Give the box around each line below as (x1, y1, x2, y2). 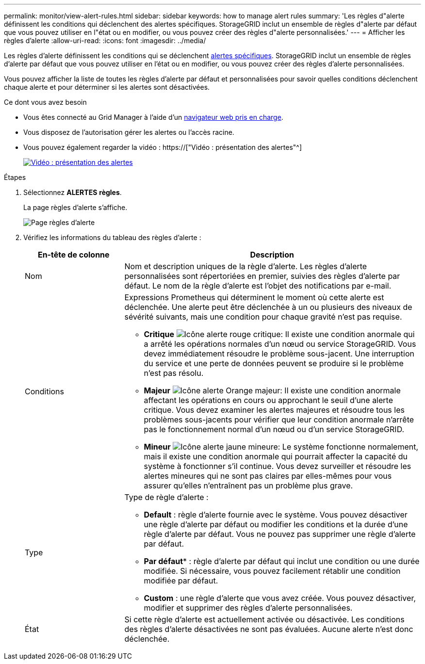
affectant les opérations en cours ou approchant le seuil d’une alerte (144, 395, 393, 405)
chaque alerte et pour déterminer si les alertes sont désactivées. (4, 83, 210, 91)
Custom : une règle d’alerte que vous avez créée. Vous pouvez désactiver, (144, 593, 416, 603)
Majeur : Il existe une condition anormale (144, 386, 401, 395)
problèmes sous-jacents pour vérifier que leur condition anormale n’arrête (144, 415, 414, 424)
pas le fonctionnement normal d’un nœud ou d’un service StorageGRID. (144, 424, 405, 434)
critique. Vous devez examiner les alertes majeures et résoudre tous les (144, 405, 405, 415)
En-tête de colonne (37, 250, 110, 259)
